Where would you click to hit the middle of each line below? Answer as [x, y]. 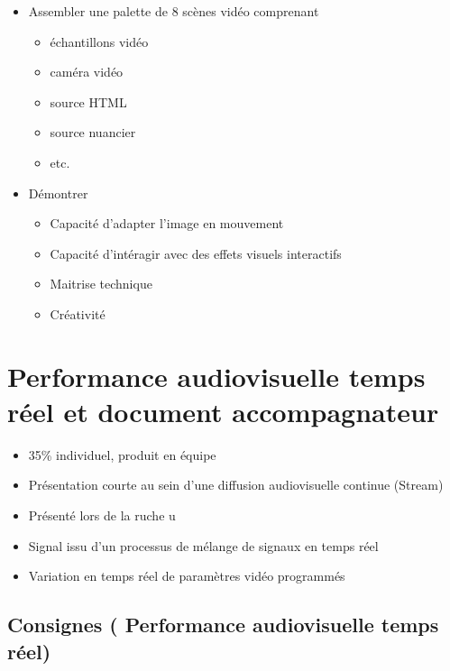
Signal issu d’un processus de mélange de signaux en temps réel [203, 545]
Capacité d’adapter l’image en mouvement [167, 223]
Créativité [78, 313]
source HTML [88, 101]
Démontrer [58, 193]
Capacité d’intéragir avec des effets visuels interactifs [196, 253]
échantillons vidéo [99, 41]
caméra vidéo [87, 72]
